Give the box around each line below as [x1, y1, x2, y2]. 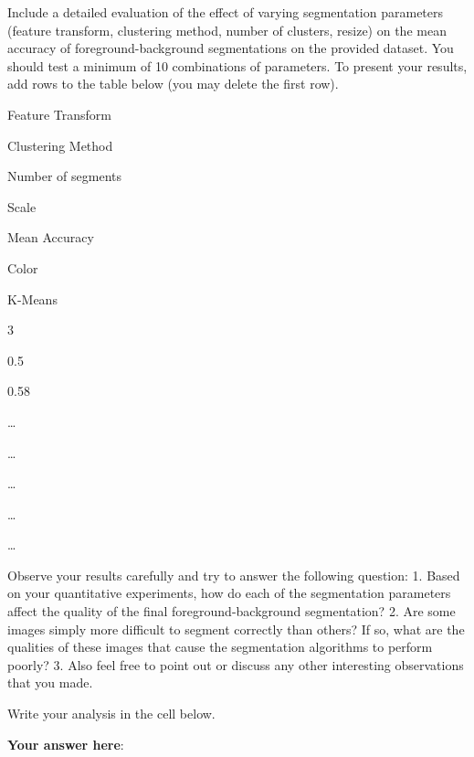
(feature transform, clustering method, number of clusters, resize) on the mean [7, 20, 447, 39]
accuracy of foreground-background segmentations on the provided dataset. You [7, 38, 454, 58]
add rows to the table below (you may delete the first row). [7, 74, 339, 93]
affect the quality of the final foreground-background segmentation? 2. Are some [7, 602, 456, 621]
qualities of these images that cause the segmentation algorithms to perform [7, 637, 433, 656]
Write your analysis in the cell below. [7, 704, 216, 723]
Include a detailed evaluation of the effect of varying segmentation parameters [7, 3, 444, 21]
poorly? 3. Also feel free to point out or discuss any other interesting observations [7, 655, 464, 674]
